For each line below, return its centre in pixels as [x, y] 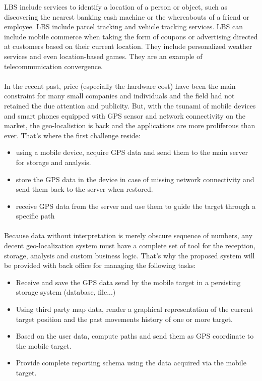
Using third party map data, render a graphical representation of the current [135, 309]
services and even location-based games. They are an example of [103, 56]
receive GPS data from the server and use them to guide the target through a [136, 206]
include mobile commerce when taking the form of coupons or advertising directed [131, 36]
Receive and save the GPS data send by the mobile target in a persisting [128, 282]
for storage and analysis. [53, 162]
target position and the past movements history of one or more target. [124, 319]
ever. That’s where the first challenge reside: [72, 135]
